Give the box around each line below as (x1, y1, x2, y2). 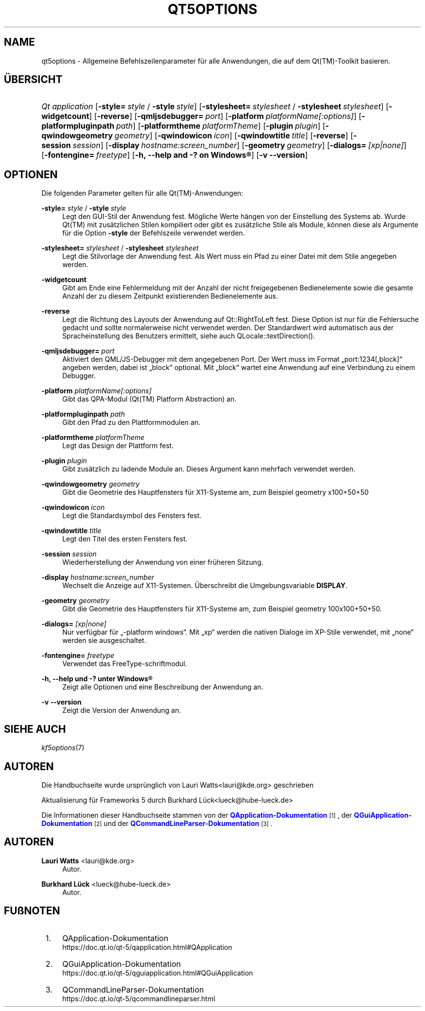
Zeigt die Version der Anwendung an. (62, 706, 181, 715)
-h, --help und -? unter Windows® (41, 674, 153, 683)
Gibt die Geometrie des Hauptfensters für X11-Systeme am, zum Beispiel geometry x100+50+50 (62, 488, 369, 497)
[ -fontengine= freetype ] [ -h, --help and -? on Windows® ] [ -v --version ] (41, 150, 308, 160)
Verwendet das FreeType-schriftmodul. (62, 659, 187, 668)
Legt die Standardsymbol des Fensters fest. (62, 511, 201, 520)
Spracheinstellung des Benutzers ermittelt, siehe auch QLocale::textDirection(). (62, 332, 315, 340)
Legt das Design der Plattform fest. (62, 441, 174, 450)
